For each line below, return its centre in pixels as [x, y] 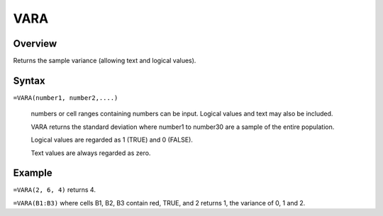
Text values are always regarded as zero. [91, 153]
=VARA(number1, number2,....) [66, 98]
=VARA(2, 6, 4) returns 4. [54, 190]
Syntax [29, 80]
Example [33, 173]
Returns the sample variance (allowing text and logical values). [105, 61]
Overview [35, 44]
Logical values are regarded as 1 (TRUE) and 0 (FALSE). [112, 140]
